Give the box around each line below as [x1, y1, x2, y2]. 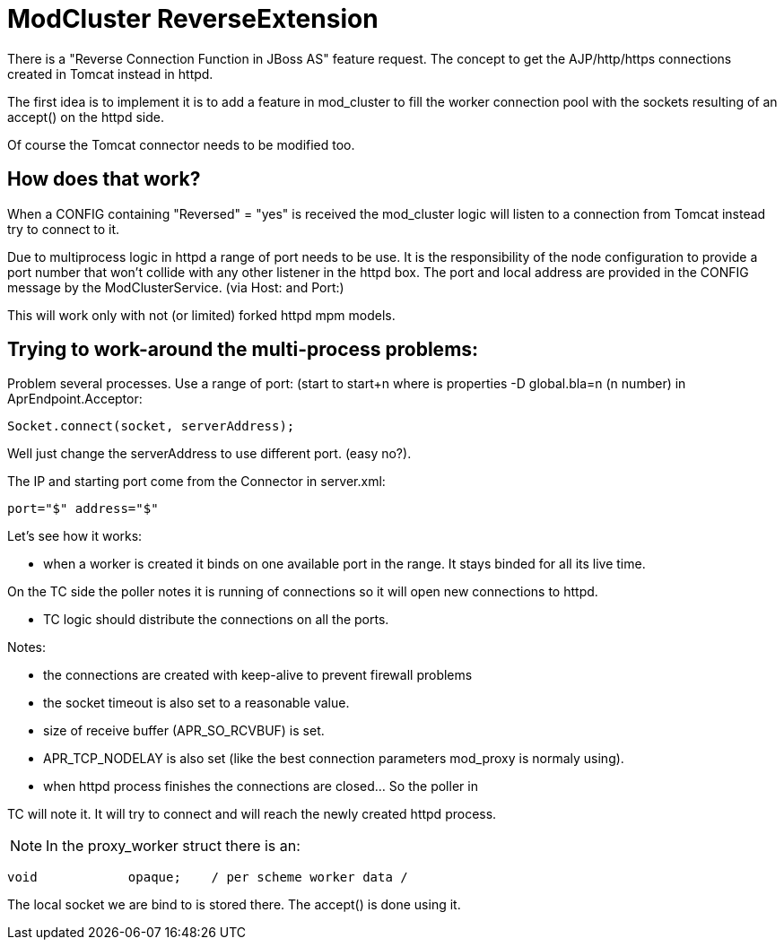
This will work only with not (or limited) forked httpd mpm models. [7, 307, 396, 323]
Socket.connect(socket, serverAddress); [7, 419, 295, 434]
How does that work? [7, 168, 201, 191]
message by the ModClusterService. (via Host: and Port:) [7, 279, 344, 295]
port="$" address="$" [7, 501, 159, 517]
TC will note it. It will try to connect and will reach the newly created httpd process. [7, 806, 497, 822]
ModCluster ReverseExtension [7, 4, 379, 34]
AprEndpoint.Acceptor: [7, 391, 143, 407]
